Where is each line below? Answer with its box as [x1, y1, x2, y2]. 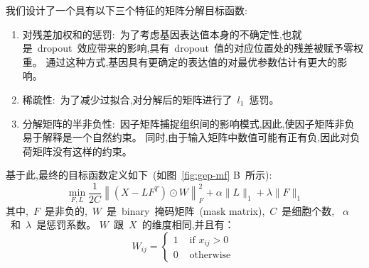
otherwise [189, 250, 231, 261]
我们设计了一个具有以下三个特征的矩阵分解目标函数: [6, 3, 247, 17]
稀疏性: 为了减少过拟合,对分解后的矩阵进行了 [22, 91, 232, 106]
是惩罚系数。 [36, 217, 97, 232]
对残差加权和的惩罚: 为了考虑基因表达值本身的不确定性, [22, 26, 282, 41]
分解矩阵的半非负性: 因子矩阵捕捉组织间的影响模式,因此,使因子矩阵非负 [22, 116, 355, 130]
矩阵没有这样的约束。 [32, 143, 132, 158]
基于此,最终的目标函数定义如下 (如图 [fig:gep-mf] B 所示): [6, 167, 272, 182]
